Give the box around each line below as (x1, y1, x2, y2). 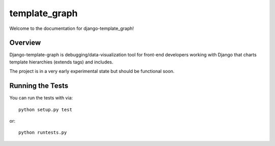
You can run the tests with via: (9, 95, 73, 101)
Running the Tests (9, 82, 69, 90)
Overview (9, 39, 41, 47)
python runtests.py (18, 130, 67, 135)
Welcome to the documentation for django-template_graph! (9, 25, 134, 31)
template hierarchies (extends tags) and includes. (9, 59, 114, 65)
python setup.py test (18, 106, 72, 113)
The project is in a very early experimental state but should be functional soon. (9, 68, 175, 75)
